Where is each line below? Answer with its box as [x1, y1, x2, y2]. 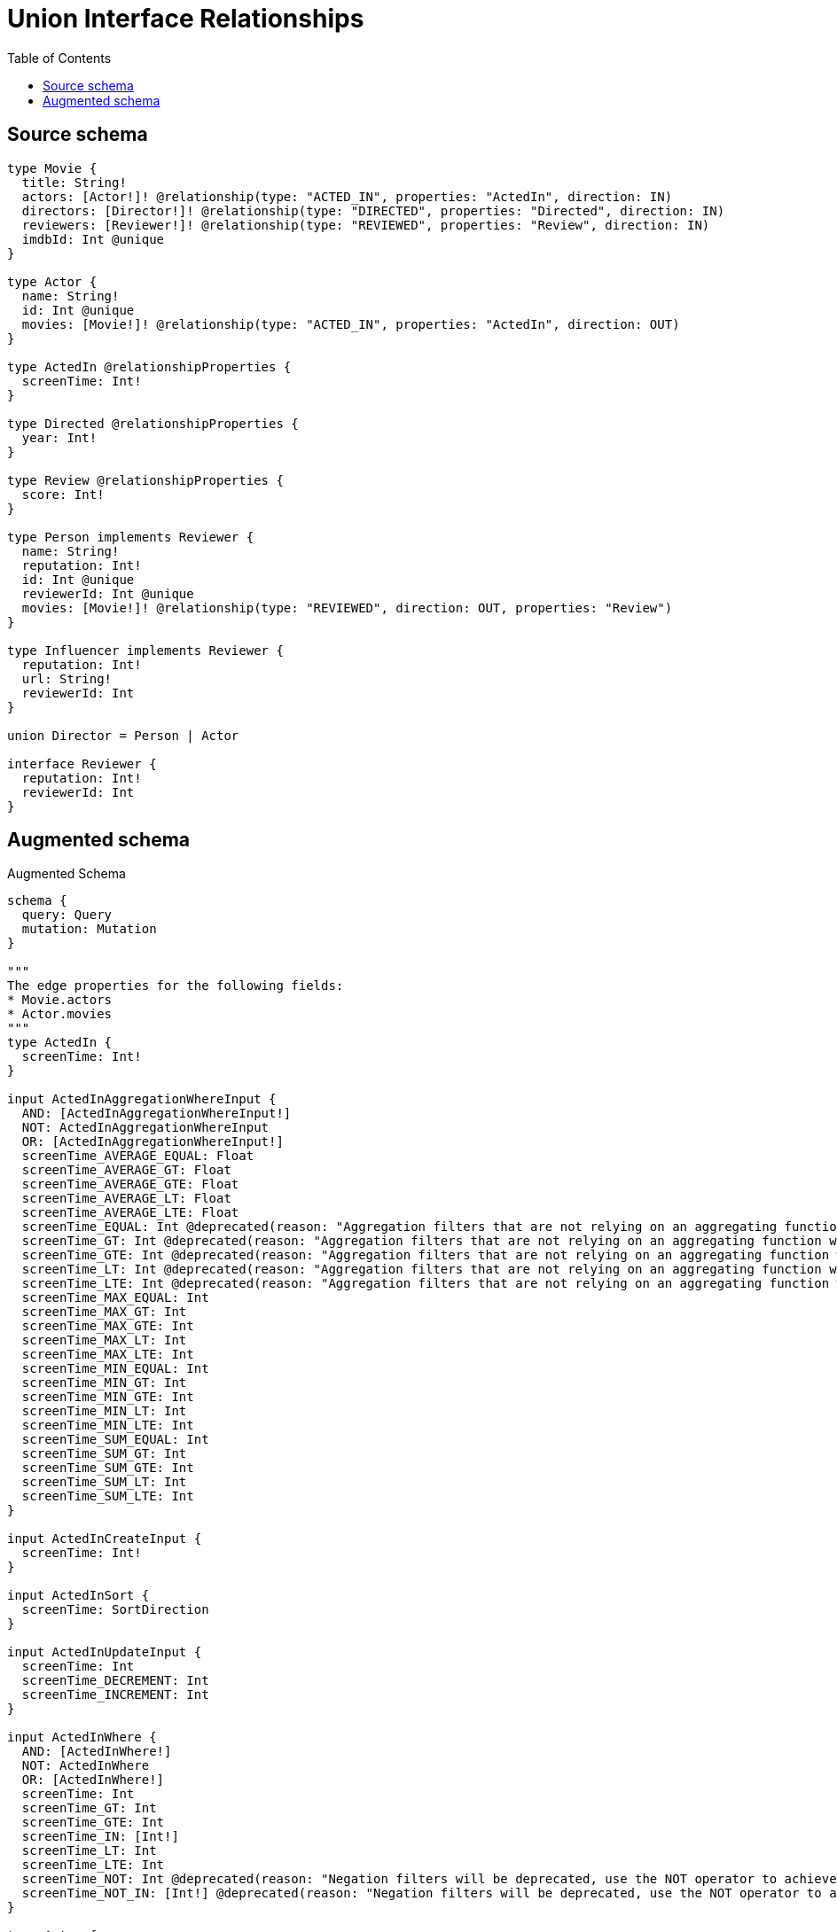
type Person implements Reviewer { [7, 529, 254, 544]
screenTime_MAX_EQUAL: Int [21, 1290, 209, 1305]
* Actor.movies [7, 1007, 113, 1022]
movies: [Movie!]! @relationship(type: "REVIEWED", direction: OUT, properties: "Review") [21, 600, 673, 615]
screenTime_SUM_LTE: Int [21, 1489, 194, 1504]
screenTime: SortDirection [21, 1602, 209, 1617]
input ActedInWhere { [7, 1730, 157, 1745]
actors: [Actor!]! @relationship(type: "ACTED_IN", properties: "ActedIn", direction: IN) [21, 189, 673, 204]
